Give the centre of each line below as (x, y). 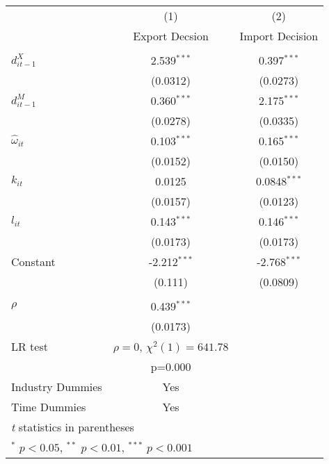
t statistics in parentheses (73, 427)
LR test (30, 346)
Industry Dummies (57, 387)
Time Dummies (49, 407)
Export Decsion (171, 36)
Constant (33, 262)
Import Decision (279, 36)
